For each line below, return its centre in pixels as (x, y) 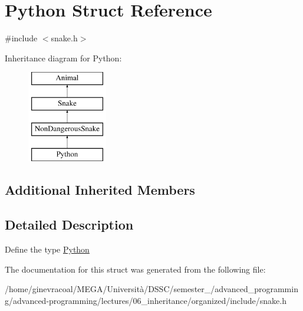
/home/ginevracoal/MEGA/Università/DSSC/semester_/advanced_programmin (151, 289)
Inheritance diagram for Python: (63, 58)
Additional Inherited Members (100, 190)
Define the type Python (47, 249)
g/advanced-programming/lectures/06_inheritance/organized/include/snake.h (146, 300)
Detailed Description (69, 225)
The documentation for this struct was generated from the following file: (135, 269)
